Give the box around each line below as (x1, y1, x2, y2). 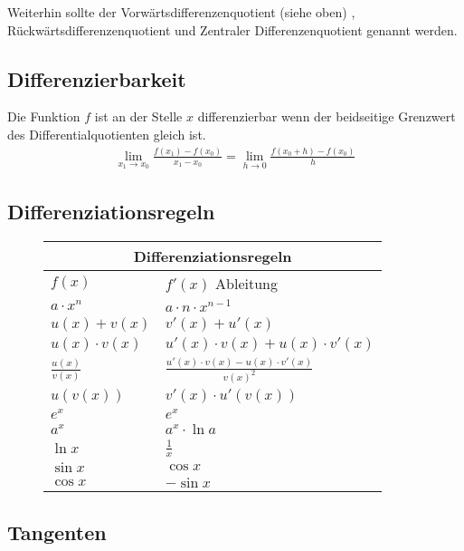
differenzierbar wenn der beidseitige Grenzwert (197, 107, 456, 126)
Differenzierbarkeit (7, 64, 186, 92)
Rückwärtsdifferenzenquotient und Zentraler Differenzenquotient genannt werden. (7, 20, 458, 39)
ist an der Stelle (94, 107, 183, 126)
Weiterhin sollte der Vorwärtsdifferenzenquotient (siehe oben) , (7, 3, 355, 21)
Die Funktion (7, 107, 80, 126)
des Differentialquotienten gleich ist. (7, 124, 206, 143)
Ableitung (215, 272, 279, 294)
